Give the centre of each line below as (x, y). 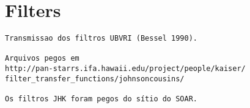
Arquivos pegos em (42, 59)
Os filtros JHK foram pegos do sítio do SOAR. (101, 99)
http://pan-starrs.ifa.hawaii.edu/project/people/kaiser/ (125, 69)
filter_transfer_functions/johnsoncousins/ (95, 79)
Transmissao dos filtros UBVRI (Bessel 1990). (101, 39)
